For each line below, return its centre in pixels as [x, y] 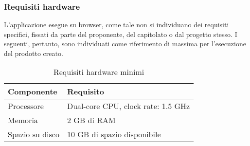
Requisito [85, 91]
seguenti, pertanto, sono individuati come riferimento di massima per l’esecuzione [125, 44]
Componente [33, 91]
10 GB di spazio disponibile [114, 134]
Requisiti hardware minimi [99, 72]
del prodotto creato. [34, 53]
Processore [26, 106]
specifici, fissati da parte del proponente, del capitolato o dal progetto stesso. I [121, 34]
